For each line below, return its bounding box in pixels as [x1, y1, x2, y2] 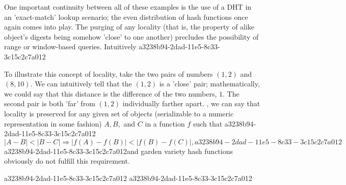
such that [193, 118, 223, 129]
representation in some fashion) [4, 118, 102, 129]
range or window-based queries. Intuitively [4, 41, 137, 52]
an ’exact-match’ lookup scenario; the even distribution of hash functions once [4, 11, 248, 22]
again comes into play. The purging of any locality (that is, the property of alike [4, 21, 255, 32]
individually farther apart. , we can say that [122, 98, 260, 109]
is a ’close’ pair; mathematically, [159, 78, 260, 89]
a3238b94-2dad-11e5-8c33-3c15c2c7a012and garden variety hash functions [4, 145, 233, 156]
